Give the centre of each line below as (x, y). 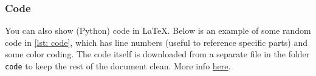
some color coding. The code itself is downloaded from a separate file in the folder (157, 54)
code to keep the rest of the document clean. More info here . (118, 66)
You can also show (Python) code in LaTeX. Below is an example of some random (158, 30)
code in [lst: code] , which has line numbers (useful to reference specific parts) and (156, 42)
